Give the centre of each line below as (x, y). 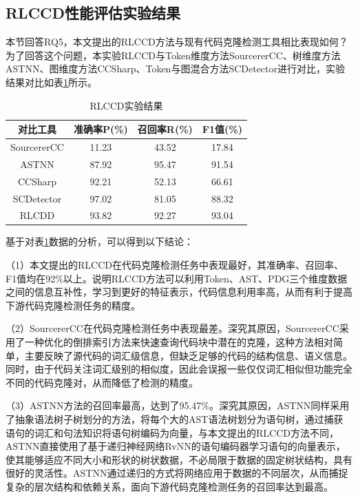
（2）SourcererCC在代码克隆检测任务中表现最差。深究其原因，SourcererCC (172, 328)
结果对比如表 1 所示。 (51, 82)
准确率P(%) (101, 129)
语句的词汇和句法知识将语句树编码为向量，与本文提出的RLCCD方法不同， (172, 432)
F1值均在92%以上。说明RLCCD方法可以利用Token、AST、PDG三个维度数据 (177, 278)
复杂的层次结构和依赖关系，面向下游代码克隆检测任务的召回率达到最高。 (169, 486)
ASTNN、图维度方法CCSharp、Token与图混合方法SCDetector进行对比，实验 (176, 69)
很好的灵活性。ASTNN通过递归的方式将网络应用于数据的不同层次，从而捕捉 (177, 473)
